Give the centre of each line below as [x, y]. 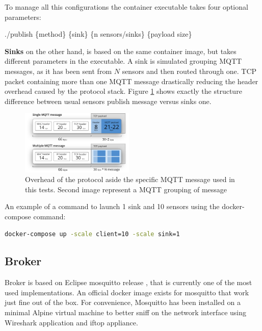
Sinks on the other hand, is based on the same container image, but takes [121, 51]
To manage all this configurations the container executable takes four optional [126, 7]
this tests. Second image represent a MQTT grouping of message [126, 189]
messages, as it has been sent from [58, 71]
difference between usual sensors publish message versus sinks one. [108, 101]
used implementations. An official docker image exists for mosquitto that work [127, 292]
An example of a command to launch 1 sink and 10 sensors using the [112, 206]
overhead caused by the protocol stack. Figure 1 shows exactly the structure [123, 91]
